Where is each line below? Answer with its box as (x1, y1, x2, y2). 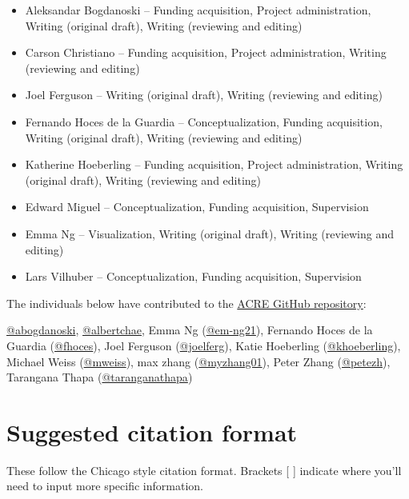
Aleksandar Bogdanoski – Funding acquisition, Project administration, (25, 2, 371, 18)
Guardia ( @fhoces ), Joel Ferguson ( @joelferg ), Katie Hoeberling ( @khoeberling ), (6, 337, 401, 353)
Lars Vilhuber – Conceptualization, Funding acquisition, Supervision (25, 268, 362, 285)
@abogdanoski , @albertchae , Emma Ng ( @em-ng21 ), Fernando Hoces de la (6, 321, 373, 338)
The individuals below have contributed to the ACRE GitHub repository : (6, 294, 367, 311)
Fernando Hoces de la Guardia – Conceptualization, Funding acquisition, (25, 113, 383, 130)
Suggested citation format (6, 415, 298, 448)
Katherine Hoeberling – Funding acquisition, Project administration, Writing (25, 156, 403, 173)
